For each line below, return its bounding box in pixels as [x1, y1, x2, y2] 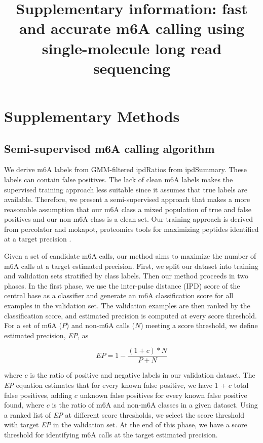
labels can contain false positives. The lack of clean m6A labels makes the [4, 174, 233, 184]
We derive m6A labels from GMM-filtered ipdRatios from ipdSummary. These [4, 164, 247, 175]
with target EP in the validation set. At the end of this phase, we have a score [4, 419, 247, 430]
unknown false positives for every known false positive [80, 389, 247, 400]
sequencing [93, 57, 171, 78]
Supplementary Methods [4, 105, 180, 126]
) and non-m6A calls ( [66, 320, 135, 331]
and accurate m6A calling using [19, 18, 245, 38]
